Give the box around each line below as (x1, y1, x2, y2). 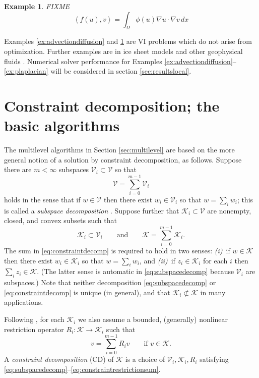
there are (4, 164, 32, 175)
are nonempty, (207, 205, 251, 215)
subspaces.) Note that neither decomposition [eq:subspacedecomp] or (4, 277, 216, 288)
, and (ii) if (139, 255, 175, 265)
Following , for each (4, 314, 64, 325)
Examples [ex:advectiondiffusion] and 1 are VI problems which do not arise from (4, 36, 252, 46)
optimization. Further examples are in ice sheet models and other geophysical (4, 45, 243, 56)
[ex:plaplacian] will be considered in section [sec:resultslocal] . (4, 66, 191, 76)
